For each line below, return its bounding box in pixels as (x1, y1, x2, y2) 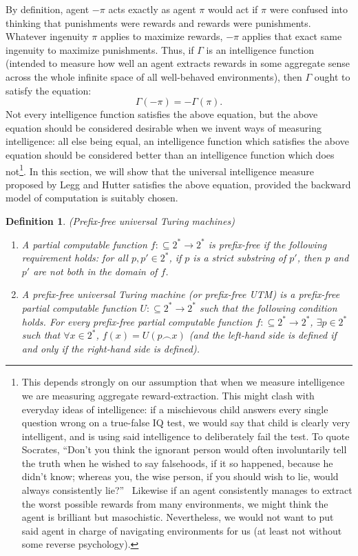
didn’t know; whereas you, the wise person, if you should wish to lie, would (21, 469, 339, 484)
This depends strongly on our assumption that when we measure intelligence (21, 375, 345, 389)
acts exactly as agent (108, 2, 196, 16)
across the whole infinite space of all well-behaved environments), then (6, 69, 302, 83)
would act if (207, 2, 258, 16)
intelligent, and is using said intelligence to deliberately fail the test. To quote (21, 428, 350, 443)
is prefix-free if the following (208, 237, 327, 251)
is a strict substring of (193, 250, 286, 265)
